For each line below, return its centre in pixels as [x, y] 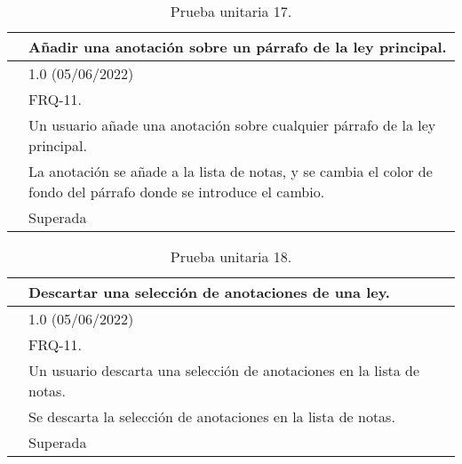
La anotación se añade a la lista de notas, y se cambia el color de [231, 171]
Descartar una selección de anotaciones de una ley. [209, 292]
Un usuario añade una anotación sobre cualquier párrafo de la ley [232, 125]
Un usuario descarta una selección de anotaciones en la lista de [224, 370]
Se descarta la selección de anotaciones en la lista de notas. [212, 416]
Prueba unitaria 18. [231, 256]
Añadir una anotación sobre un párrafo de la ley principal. [238, 47]
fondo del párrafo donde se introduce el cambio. [177, 192]
